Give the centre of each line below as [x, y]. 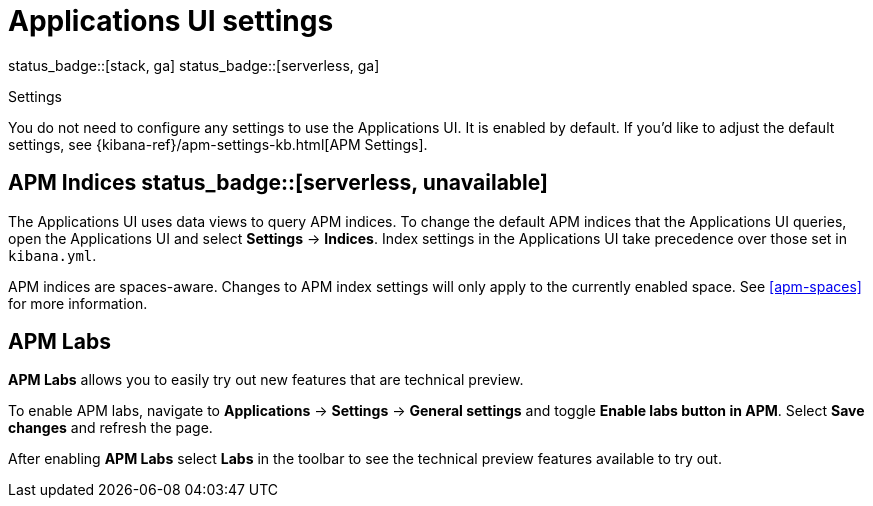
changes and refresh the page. [110, 428]
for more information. [78, 303]
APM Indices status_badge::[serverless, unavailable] [278, 183]
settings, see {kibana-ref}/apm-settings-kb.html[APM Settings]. [218, 144]
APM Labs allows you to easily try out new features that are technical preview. [266, 380]
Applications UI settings [171, 21]
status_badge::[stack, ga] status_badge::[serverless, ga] [194, 65]
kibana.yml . [52, 255]
